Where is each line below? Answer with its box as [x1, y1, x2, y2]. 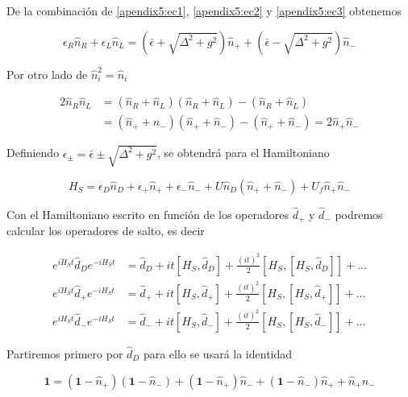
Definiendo [6, 144, 60, 161]
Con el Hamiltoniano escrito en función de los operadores [6, 206, 289, 223]
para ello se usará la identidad [143, 345, 293, 362]
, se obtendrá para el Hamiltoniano [157, 144, 330, 161]
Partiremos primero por [6, 345, 123, 362]
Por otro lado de [6, 65, 88, 82]
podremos [335, 206, 383, 223]
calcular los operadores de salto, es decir [6, 222, 205, 239]
